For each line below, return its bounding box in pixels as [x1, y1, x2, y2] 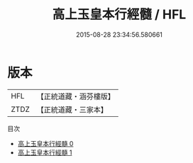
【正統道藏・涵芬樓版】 [36, 91, 116, 101]
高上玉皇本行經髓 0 [17, 139, 74, 147]
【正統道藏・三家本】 [36, 104, 109, 114]
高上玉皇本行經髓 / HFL [52, 6, 187, 23]
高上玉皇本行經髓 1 [17, 148, 72, 157]
